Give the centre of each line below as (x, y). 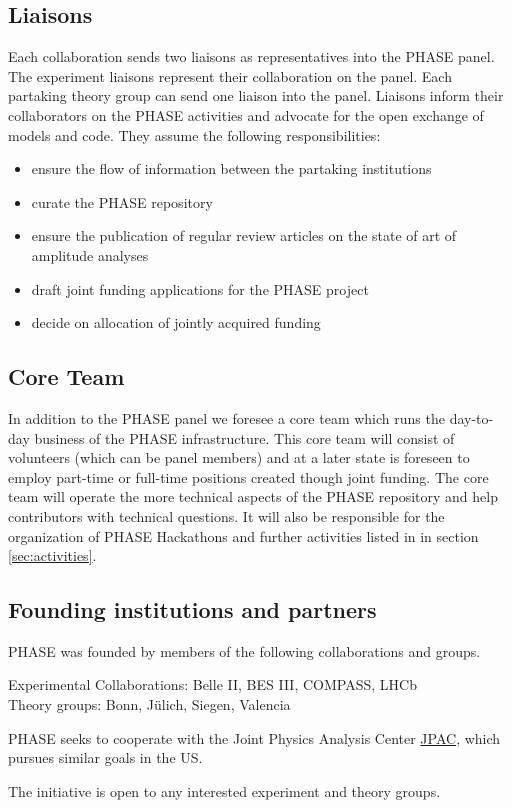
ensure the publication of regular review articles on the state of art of (244, 235)
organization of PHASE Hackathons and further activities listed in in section (243, 535)
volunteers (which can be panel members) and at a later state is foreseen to (239, 457)
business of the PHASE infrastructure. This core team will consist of (244, 437)
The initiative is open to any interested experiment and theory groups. (224, 790)
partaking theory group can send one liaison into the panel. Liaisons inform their (256, 95)
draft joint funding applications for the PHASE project (200, 288)
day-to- (471, 417)
